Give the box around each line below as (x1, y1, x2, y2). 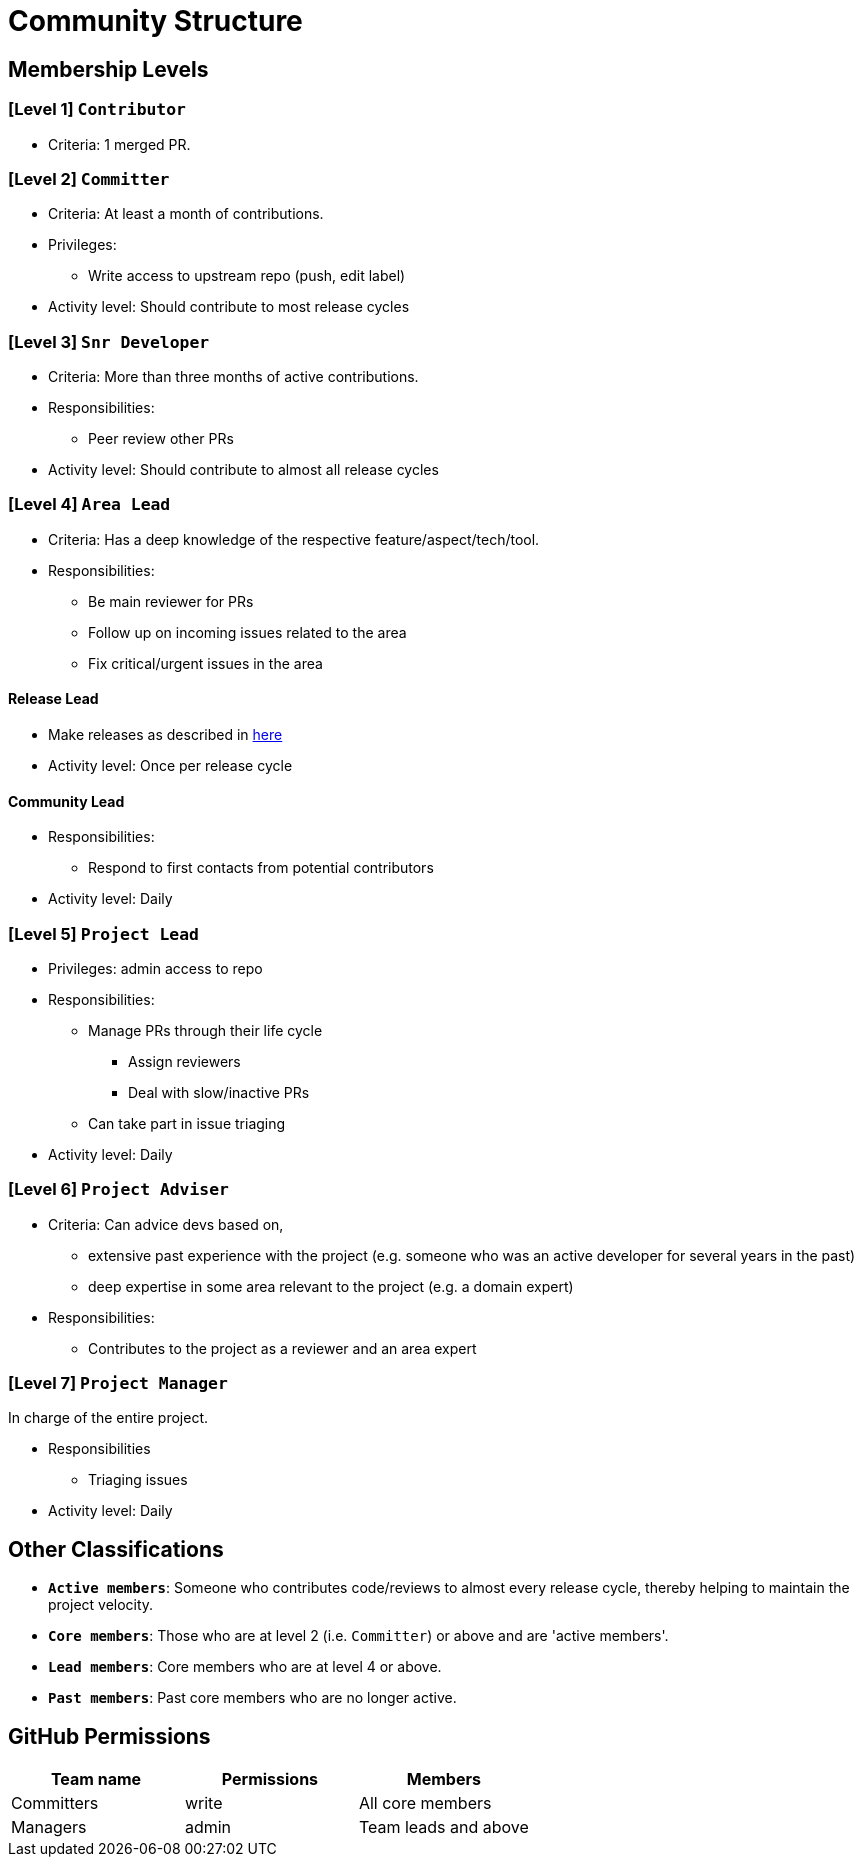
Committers (11, 1793, 99, 1814)
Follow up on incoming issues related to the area (88, 623, 407, 641)
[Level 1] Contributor (8, 99, 186, 120)
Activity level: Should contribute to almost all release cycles (48, 461, 439, 479)
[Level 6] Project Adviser (8, 1179, 229, 1200)
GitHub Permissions (8, 1723, 211, 1749)
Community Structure (8, 4, 303, 38)
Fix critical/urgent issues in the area (88, 654, 323, 672)
